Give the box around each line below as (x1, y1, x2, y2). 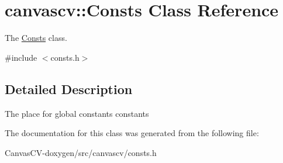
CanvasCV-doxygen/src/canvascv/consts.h (5, 146, 157, 158)
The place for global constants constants (5, 107, 149, 119)
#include (5, 51, 37, 63)
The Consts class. (5, 32, 67, 44)
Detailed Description (5, 79, 133, 98)
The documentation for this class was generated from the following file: (5, 127, 259, 139)
